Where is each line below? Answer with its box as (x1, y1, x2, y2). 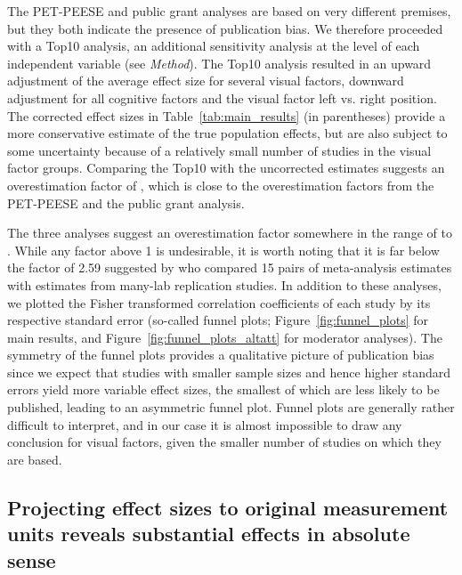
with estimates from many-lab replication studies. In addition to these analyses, (7, 275, 442, 294)
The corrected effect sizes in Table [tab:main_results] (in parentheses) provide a (7, 106, 446, 125)
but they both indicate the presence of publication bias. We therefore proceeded (7, 19, 443, 37)
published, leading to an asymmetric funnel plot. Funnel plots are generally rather (7, 398, 455, 417)
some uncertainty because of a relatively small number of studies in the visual (7, 141, 432, 159)
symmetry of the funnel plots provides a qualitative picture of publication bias (7, 345, 434, 364)
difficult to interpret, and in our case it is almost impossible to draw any (7, 415, 402, 433)
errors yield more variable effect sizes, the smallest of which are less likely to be (7, 380, 440, 399)
